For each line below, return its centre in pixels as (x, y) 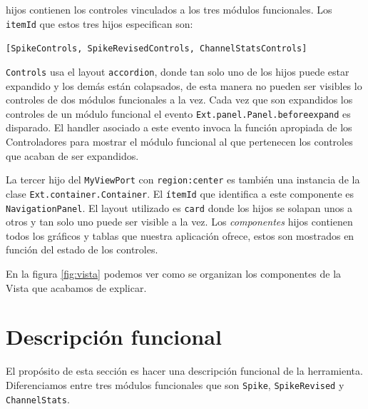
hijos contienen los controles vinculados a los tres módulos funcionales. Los (169, 9)
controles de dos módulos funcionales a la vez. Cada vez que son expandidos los (179, 100)
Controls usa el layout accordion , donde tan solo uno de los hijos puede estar (178, 71)
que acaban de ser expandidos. (72, 155)
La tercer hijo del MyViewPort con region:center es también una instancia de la (183, 180)
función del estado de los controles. (82, 249)
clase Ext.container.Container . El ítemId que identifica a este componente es (180, 193)
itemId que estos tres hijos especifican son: (99, 23)
